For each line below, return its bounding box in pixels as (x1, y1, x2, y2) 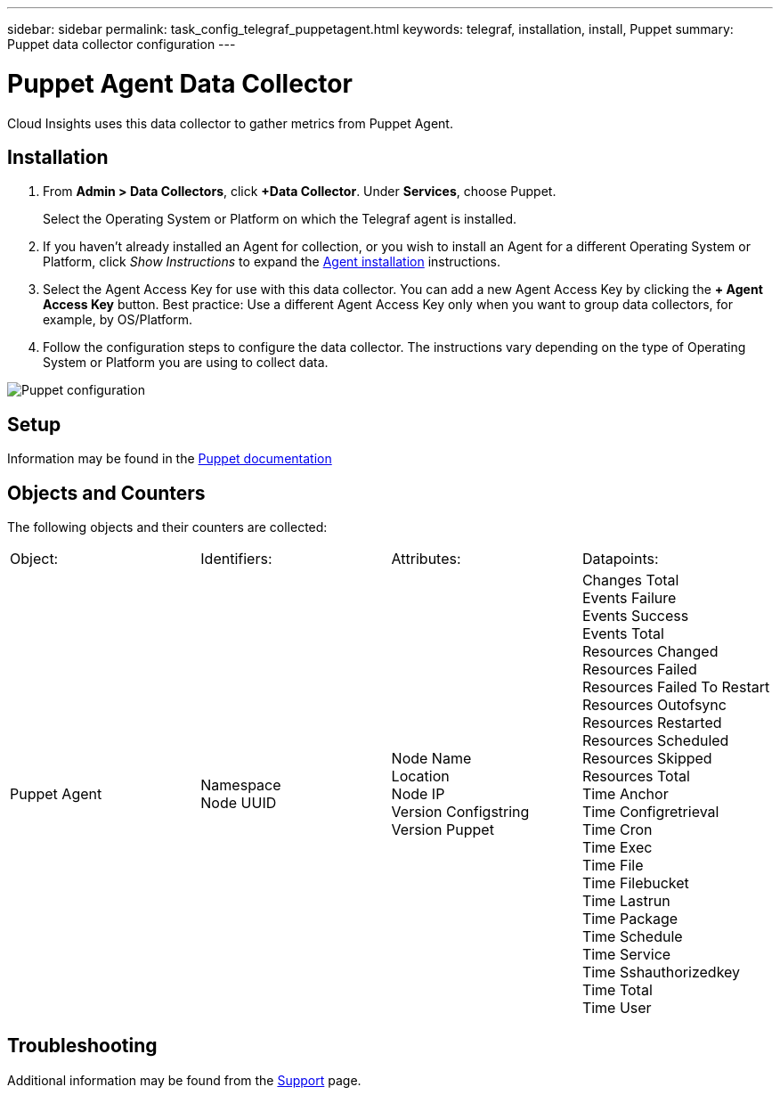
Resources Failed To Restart (581, 678, 770, 697)
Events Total (581, 625, 664, 643)
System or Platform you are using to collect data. (43, 355, 329, 371)
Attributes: (391, 550, 461, 568)
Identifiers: (200, 550, 272, 568)
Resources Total (581, 767, 690, 786)
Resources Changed (581, 642, 719, 661)
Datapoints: (581, 550, 659, 568)
